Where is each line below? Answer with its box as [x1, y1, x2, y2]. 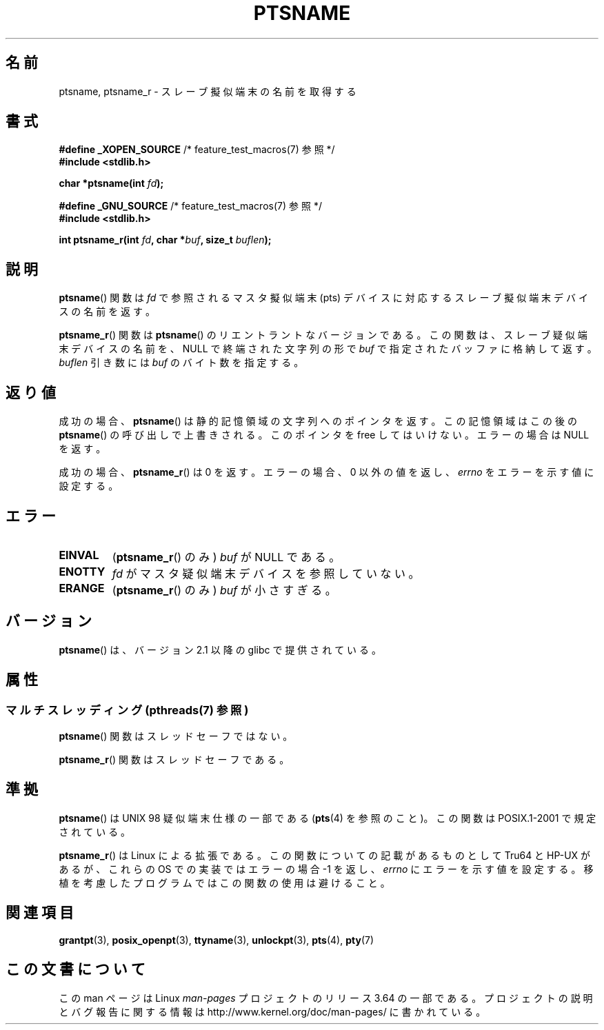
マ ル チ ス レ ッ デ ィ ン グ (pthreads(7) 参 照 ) [6, 703, 249, 717]
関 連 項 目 [6, 904, 74, 922]
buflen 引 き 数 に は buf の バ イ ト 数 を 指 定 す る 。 [59, 356, 304, 369]
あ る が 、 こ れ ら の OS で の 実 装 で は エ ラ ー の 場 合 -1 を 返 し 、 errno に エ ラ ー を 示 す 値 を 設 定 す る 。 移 [59, 862, 594, 875]
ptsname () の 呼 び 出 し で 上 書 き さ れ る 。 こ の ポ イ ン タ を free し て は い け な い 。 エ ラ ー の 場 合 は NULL [59, 429, 590, 441]
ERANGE [59, 580, 105, 595]
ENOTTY [59, 564, 105, 578]
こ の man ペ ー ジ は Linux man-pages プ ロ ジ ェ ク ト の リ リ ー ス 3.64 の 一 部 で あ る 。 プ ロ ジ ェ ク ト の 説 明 [59, 991, 593, 1004]
